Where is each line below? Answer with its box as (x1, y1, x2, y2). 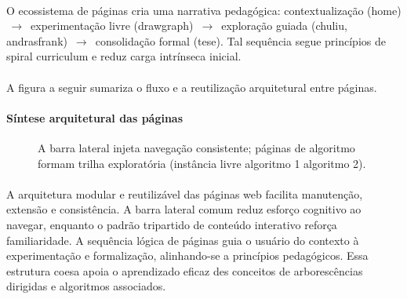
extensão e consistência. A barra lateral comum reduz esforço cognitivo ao (6, 201, 362, 217)
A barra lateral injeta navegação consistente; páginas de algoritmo (38, 139, 355, 155)
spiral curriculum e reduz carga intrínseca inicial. (6, 48, 242, 64)
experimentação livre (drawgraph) (31, 17, 194, 34)
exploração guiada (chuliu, (221, 17, 347, 34)
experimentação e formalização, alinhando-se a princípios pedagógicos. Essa (6, 247, 369, 264)
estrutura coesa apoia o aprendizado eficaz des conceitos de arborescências (6, 262, 363, 279)
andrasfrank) (6, 32, 67, 49)
